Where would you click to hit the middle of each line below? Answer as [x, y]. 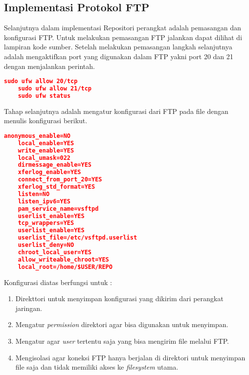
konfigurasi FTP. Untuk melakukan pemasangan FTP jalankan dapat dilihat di [123, 37]
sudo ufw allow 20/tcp [41, 81]
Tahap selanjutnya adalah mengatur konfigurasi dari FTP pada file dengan [116, 111]
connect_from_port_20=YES [60, 180]
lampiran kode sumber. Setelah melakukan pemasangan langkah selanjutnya [118, 47]
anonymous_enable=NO [37, 136]
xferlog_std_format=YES [57, 187]
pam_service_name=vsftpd [58, 209]
